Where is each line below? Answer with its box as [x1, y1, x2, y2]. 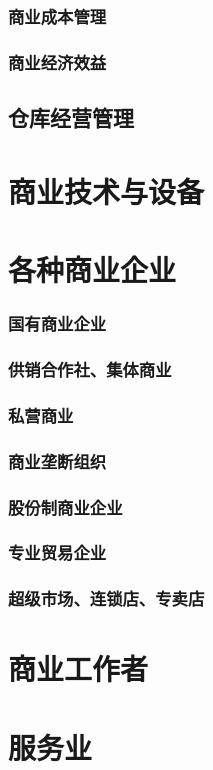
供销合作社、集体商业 [8, 356, 172, 381]
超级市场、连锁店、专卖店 [8, 586, 205, 611]
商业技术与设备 [8, 170, 205, 211]
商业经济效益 [8, 49, 107, 74]
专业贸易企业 [8, 540, 107, 565]
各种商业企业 [8, 249, 177, 290]
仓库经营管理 [8, 102, 134, 133]
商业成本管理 [8, 3, 107, 28]
